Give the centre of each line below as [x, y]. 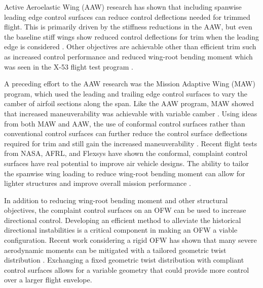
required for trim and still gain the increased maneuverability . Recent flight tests [131, 143]
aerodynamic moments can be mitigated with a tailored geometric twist [115, 250]
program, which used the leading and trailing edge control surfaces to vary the [126, 93]
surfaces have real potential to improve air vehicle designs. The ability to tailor [127, 163]
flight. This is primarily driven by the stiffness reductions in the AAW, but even [128, 27]
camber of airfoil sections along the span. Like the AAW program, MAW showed [129, 103]
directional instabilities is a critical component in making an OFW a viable [121, 230]
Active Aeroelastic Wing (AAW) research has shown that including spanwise [123, 7]
